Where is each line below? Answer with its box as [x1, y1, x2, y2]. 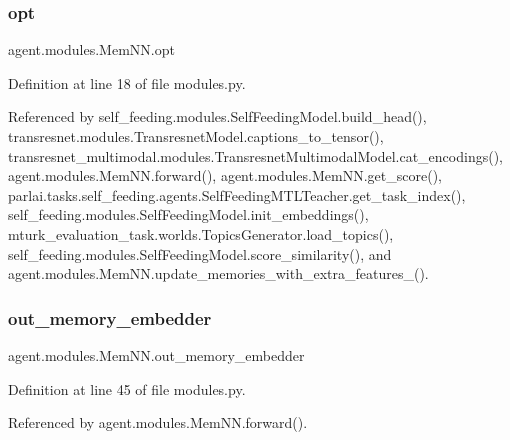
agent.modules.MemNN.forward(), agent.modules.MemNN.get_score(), [8, 165, 442, 186]
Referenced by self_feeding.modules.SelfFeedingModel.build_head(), [8, 106, 427, 127]
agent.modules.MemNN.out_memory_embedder [8, 344, 305, 365]
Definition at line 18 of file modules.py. [8, 72, 246, 93]
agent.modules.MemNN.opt [8, 39, 175, 60]
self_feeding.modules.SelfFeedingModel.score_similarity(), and [8, 243, 392, 264]
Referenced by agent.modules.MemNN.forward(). [8, 412, 308, 433]
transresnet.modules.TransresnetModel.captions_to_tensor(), [8, 126, 384, 146]
